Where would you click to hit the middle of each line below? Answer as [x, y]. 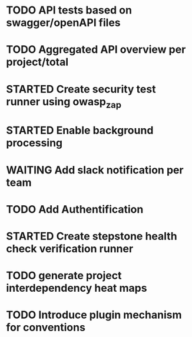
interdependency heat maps [77, 288]
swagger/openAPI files [63, 23]
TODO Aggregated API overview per [96, 50]
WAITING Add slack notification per [95, 170]
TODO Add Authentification [75, 209]
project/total [37, 62]
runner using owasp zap [64, 103]
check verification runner [70, 248]
